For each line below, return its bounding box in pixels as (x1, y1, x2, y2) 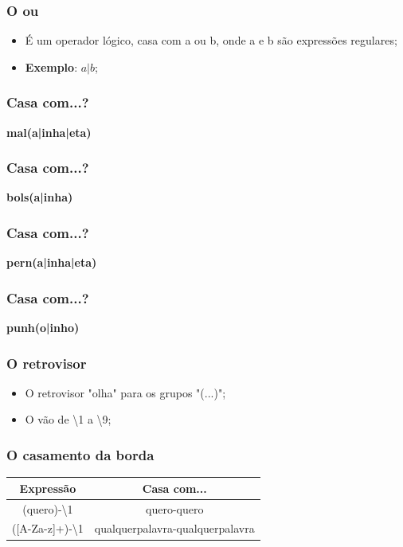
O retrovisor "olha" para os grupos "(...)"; (25, 384, 226, 400)
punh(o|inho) (6, 319, 80, 336)
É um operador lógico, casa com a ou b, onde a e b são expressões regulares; (25, 32, 397, 49)
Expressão (19, 479, 76, 496)
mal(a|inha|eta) (6, 123, 92, 140)
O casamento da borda (6, 444, 155, 464)
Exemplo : (25, 58, 78, 75)
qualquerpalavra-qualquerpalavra (94, 520, 255, 537)
